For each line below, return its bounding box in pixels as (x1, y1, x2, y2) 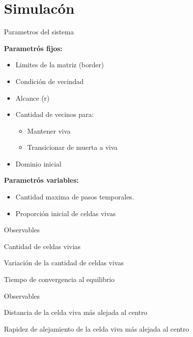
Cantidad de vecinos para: (15, 109, 94, 119)
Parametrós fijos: (4, 43, 63, 53)
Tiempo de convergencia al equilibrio (4, 274, 115, 284)
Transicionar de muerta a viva (27, 142, 118, 152)
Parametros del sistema (4, 27, 74, 37)
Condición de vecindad (15, 76, 84, 86)
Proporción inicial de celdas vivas (15, 208, 116, 218)
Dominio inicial (15, 158, 61, 168)
